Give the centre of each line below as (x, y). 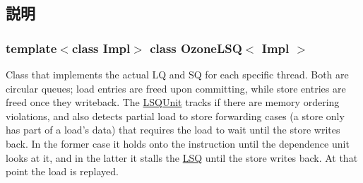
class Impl (101, 48)
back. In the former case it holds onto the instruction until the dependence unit (178, 143)
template (31, 48)
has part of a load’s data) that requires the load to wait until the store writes (173, 130)
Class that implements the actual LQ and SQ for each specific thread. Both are (177, 74)
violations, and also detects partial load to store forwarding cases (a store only (175, 116)
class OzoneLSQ (196, 48)
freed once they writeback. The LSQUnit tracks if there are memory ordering (173, 102)
